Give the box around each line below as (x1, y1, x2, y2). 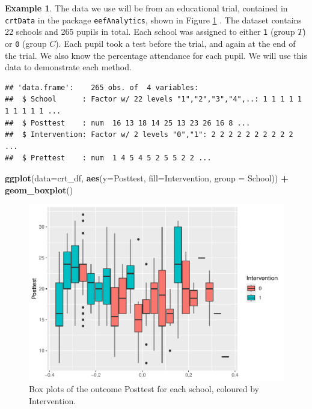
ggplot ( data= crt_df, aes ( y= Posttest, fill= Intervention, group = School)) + (5, 171, 289, 184)
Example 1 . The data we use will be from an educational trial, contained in (5, 2, 288, 14)
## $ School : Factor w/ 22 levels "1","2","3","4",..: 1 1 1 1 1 (5, 95, 302, 104)
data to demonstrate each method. (5, 61, 132, 73)
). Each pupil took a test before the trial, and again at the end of (55, 37, 296, 49)
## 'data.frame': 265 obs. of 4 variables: (5, 83, 199, 92)
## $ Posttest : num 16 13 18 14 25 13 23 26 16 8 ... (5, 118, 251, 127)
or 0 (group (5, 37, 47, 49)
